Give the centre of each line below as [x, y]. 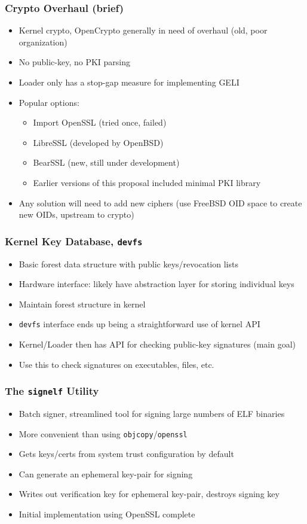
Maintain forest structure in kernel [82, 304]
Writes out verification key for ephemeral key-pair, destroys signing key [149, 494]
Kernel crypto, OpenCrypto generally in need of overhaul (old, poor [143, 30]
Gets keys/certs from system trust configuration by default [126, 454]
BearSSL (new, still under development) [106, 162]
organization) [43, 42]
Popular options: [49, 102]
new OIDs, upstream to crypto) [76, 214]
